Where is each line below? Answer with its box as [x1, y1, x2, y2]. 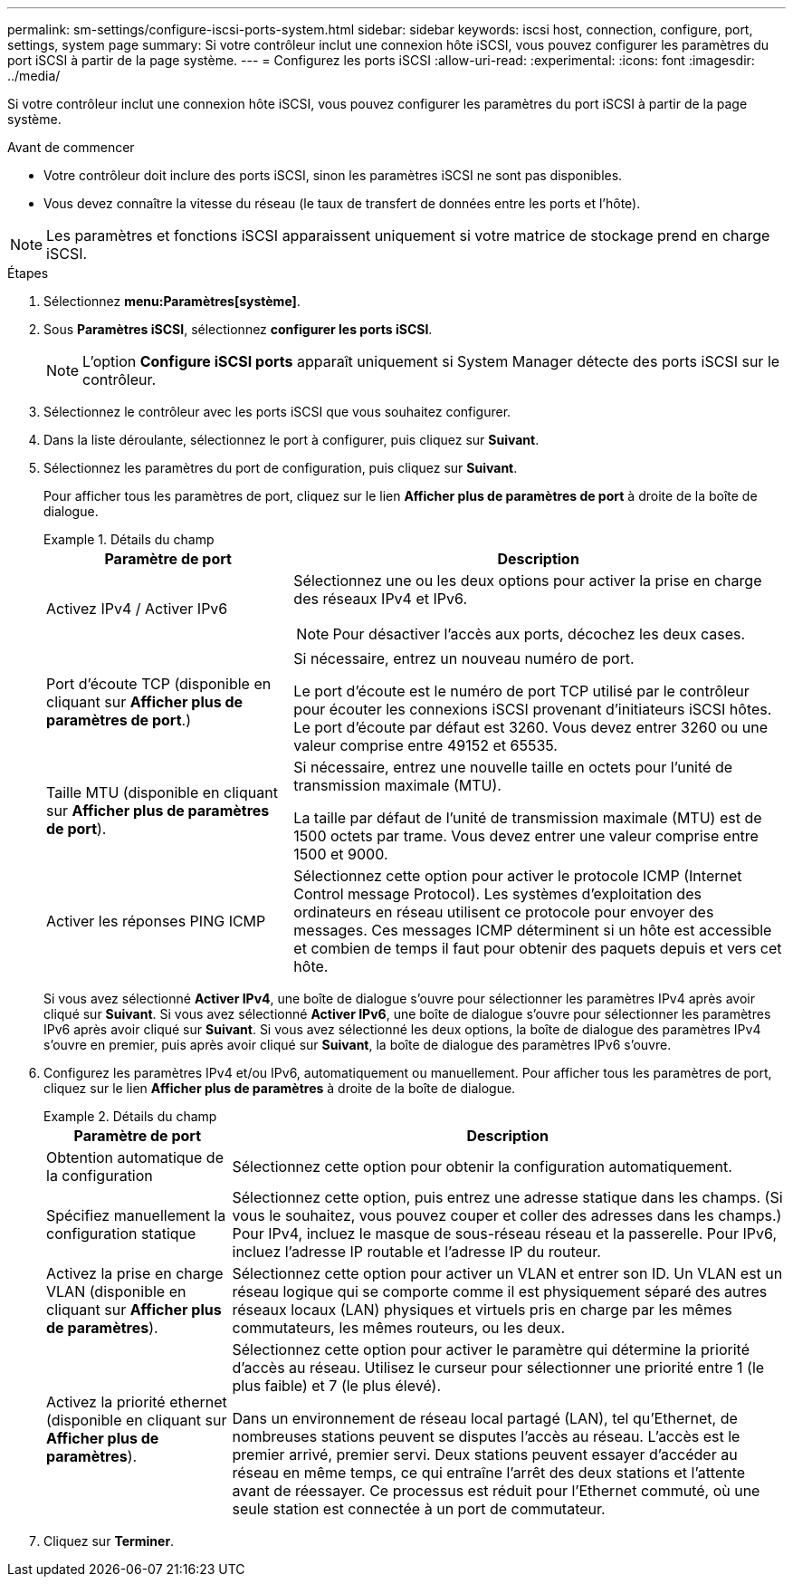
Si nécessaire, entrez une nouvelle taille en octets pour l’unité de [293, 758, 733, 776]
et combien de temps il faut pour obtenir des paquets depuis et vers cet [293, 939, 782, 957]
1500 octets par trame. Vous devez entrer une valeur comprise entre [293, 827, 759, 845]
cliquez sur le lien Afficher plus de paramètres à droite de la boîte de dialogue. [43, 1080, 516, 1096]
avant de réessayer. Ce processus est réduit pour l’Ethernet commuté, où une [232, 1482, 760, 1500]
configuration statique [46, 1224, 196, 1243]
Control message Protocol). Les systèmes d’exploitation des [293, 885, 702, 903]
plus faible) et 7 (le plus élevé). [232, 1377, 441, 1395]
